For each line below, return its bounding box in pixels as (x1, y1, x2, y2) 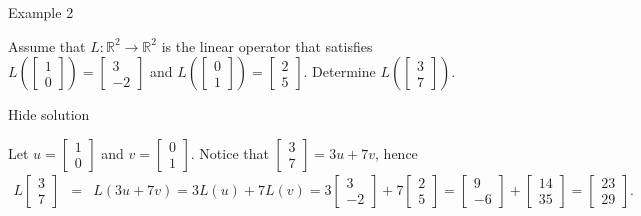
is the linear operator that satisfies (161, 35, 373, 56)
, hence (375, 142, 418, 163)
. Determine (303, 61, 376, 82)
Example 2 (8, 2, 74, 22)
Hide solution (8, 104, 90, 125)
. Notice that (190, 142, 269, 163)
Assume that (8, 35, 86, 56)
